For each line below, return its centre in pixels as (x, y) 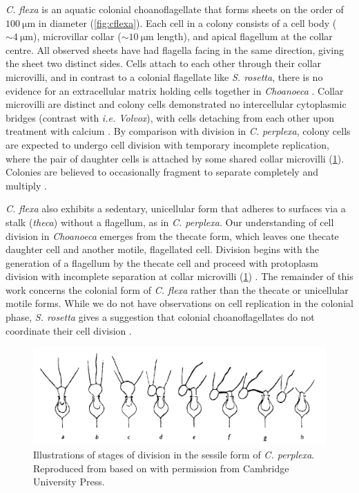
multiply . (26, 185)
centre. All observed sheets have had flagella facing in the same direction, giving (175, 49)
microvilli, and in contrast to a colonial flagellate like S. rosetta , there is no (164, 76)
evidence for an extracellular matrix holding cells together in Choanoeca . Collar (175, 90)
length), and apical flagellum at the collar (245, 36)
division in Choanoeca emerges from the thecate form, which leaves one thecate (172, 235)
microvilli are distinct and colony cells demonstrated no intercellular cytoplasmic (176, 104)
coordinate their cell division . (69, 330)
